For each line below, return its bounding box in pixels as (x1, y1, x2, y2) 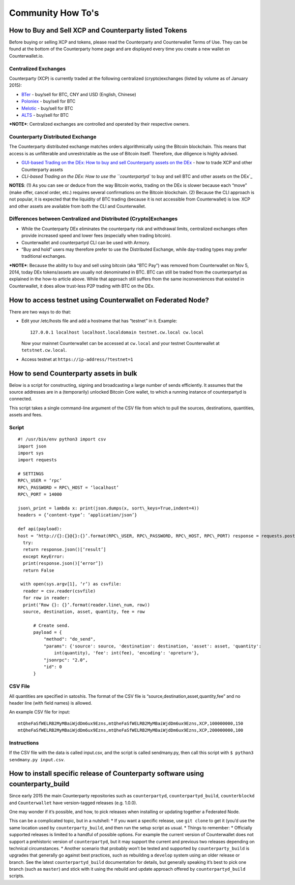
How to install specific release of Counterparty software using (9, 769, 204, 778)
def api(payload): (18, 526, 62, 532)
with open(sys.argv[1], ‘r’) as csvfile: (20, 581, 122, 587)
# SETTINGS (18, 471, 44, 477)
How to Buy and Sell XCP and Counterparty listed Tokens (9, 26, 187, 34)
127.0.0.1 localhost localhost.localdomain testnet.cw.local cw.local (30, 329, 204, 335)
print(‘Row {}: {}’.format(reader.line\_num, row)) (23, 602, 150, 608)
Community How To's (9, 7, 99, 18)
